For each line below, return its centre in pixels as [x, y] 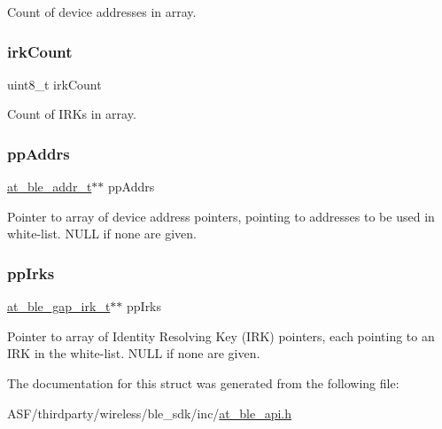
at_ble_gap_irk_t [59, 306]
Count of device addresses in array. [102, 12]
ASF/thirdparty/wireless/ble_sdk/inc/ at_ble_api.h [150, 413]
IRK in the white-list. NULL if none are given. [134, 353]
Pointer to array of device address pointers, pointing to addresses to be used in [221, 216]
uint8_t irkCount [54, 84]
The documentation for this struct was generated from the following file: [203, 383]
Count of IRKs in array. [72, 114]
